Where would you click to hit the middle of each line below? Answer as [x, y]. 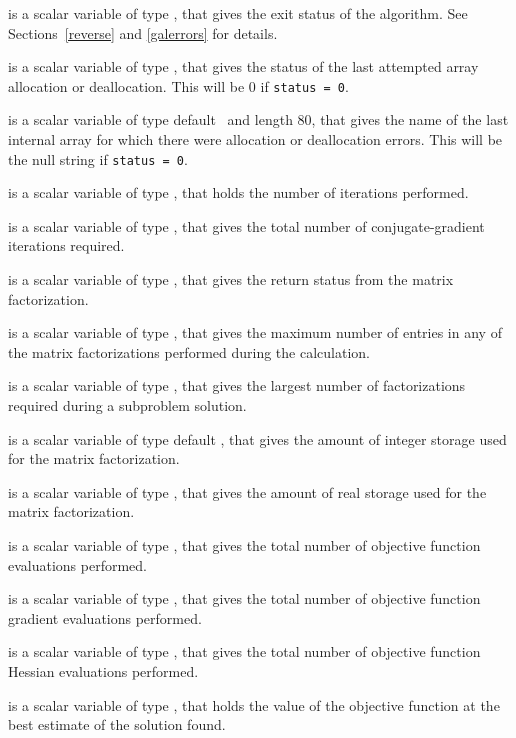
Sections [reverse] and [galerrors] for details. [143, 32]
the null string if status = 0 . [98, 158]
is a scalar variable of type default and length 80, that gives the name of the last [258, 119]
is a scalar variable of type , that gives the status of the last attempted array [243, 66]
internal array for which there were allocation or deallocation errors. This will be [255, 139]
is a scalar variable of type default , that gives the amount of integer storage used [257, 438]
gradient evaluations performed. [105, 617]
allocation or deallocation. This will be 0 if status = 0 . [178, 85]
